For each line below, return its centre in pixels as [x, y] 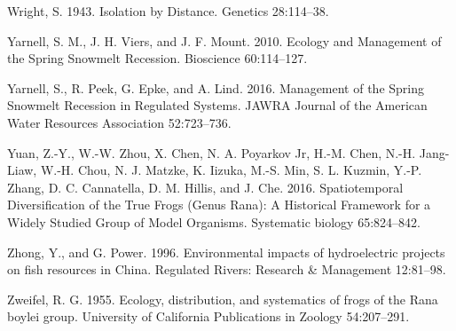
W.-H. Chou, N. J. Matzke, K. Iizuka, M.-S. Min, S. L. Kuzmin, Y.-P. [231, 170]
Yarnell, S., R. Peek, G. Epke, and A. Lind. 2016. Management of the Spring [216, 87]
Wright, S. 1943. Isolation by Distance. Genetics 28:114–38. [168, 11]
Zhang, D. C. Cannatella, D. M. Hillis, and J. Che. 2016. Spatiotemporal [205, 187]
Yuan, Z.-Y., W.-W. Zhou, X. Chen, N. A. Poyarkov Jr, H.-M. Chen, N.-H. [212, 152]
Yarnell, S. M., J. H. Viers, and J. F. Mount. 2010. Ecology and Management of [224, 40]
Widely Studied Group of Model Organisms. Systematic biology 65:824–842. [214, 221]
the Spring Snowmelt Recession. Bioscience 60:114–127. [157, 58]
